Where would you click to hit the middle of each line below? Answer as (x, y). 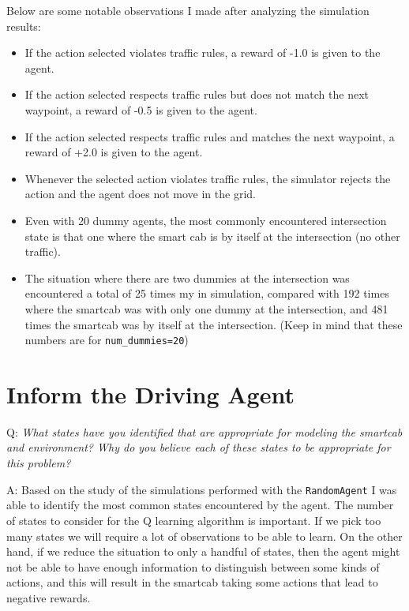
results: (24, 26)
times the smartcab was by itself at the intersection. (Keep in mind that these (214, 324)
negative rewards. (49, 597)
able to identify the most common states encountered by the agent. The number (200, 505)
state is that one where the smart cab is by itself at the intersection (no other (212, 236)
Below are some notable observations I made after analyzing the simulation (188, 10)
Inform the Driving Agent (150, 394)
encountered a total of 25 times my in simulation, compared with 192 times (207, 293)
